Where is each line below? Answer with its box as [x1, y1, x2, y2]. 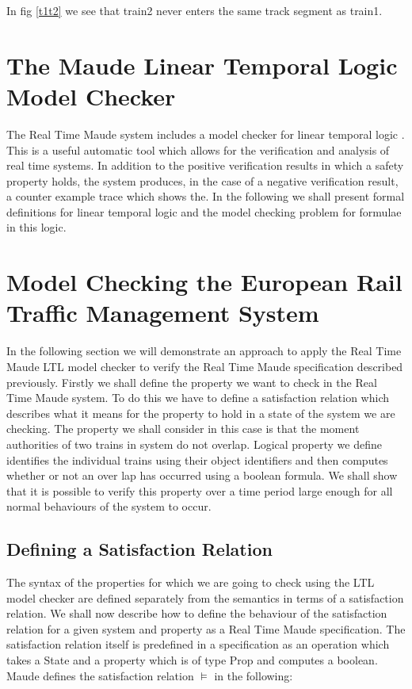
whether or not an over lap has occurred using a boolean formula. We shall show [6, 467, 398, 484]
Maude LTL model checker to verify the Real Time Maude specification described [6, 358, 403, 374]
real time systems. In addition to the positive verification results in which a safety [6, 157, 404, 174]
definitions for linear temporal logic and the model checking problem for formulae [6, 203, 402, 220]
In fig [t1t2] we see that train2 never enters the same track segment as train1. [6, 2, 383, 18]
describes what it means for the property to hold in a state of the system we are [6, 404, 395, 421]
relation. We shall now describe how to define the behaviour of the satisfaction [6, 605, 387, 622]
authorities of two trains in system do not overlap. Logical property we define [6, 435, 382, 452]
